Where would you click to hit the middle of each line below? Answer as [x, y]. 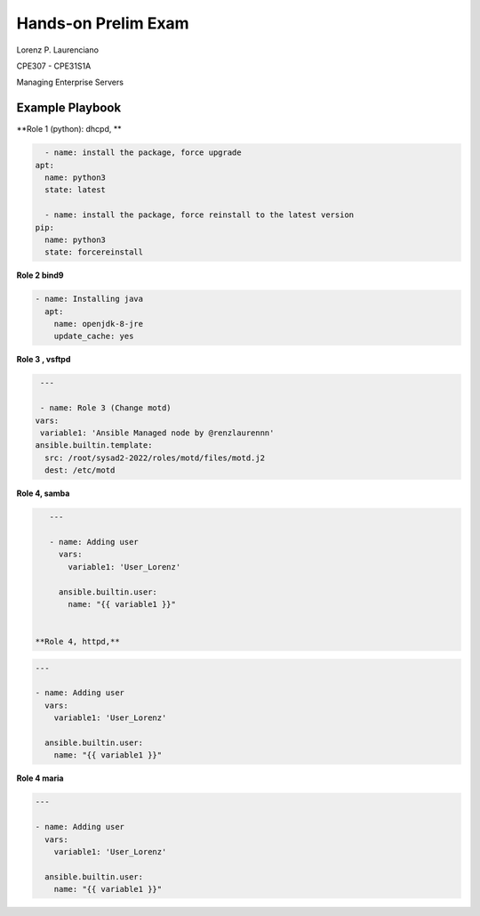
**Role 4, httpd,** [77, 642]
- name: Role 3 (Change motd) [106, 408]
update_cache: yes [94, 336]
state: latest [76, 190]
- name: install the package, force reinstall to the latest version [200, 215]
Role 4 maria [40, 778]
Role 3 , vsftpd [44, 360]
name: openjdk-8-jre [99, 324]
